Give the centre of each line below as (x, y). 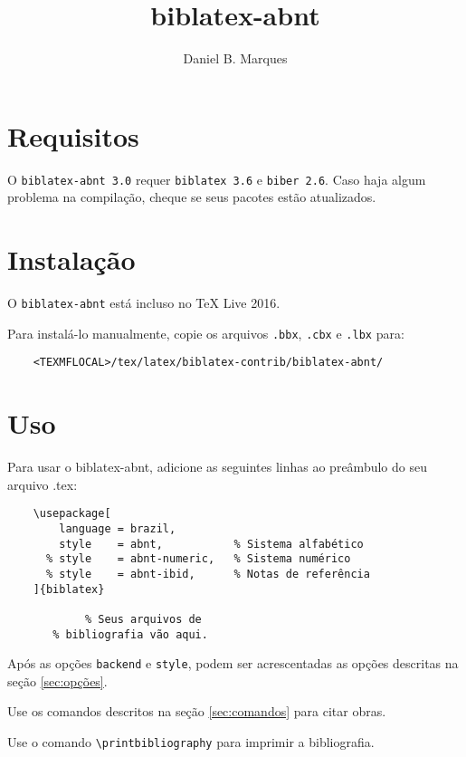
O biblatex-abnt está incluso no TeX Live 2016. (144, 303)
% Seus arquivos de (143, 619)
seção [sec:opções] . (57, 680)
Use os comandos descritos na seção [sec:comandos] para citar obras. (197, 711)
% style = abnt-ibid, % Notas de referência (208, 574)
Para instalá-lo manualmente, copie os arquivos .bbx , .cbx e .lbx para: (206, 333)
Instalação (71, 259)
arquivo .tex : (43, 484)
